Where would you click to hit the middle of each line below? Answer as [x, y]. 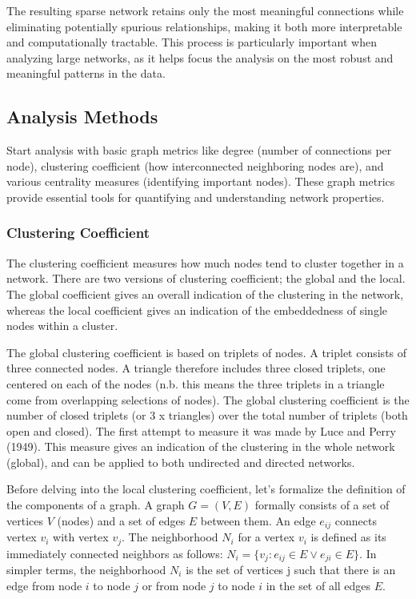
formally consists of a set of [322, 505]
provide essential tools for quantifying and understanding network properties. [196, 197]
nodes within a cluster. [62, 326]
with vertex [81, 537]
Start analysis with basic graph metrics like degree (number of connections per [199, 150]
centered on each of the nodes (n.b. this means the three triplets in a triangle [196, 383]
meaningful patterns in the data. [86, 73]
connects [356, 520]
